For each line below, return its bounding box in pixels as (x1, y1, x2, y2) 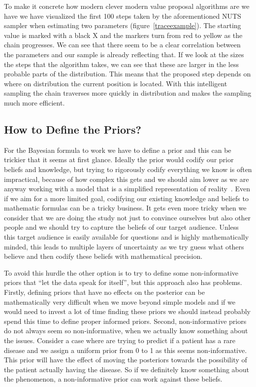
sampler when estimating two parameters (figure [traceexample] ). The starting (4, 20, 241, 31)
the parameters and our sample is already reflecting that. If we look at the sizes (4, 49, 244, 59)
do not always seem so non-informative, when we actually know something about (4, 325, 248, 336)
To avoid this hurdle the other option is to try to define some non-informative (4, 267, 239, 278)
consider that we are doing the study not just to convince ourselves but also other (4, 212, 251, 222)
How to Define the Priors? (4, 121, 141, 137)
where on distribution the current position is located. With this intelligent (4, 78, 227, 88)
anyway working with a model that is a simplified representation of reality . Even (4, 183, 250, 194)
